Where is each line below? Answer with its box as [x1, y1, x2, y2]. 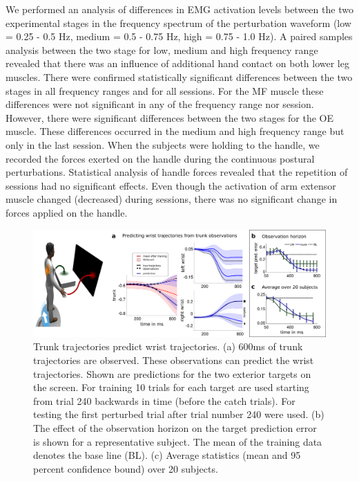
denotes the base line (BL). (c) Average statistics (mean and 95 [33, 448, 301, 462]
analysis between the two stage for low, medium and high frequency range [6, 42, 318, 57]
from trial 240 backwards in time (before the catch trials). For [33, 393, 295, 408]
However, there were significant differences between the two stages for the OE [6, 110, 334, 125]
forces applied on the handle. [6, 205, 128, 219]
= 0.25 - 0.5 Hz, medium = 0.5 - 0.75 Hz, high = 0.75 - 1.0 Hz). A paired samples [6, 29, 353, 44]
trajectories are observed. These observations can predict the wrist [33, 352, 314, 367]
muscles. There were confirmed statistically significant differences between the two [6, 69, 353, 84]
